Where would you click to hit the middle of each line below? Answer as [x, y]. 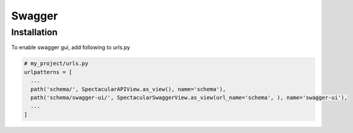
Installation [34, 32]
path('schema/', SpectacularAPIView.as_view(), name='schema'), [128, 89]
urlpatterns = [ [48, 72]
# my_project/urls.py [56, 63]
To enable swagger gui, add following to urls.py [71, 47]
